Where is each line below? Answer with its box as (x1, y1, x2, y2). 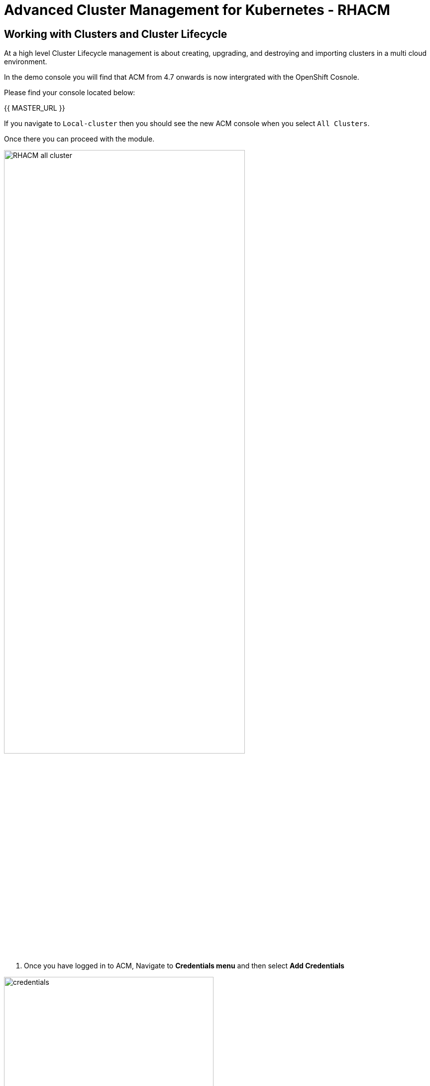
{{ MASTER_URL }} (4, 104, 65, 113)
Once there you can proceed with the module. (4, 135, 155, 144)
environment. (4, 57, 47, 66)
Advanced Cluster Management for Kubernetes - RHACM (4, 1, 390, 18)
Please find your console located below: (4, 88, 135, 97)
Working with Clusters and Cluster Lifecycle (4, 27, 227, 40)
